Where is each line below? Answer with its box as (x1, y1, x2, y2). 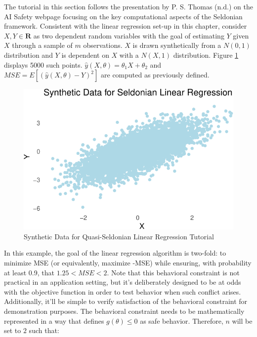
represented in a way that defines (4, 315, 104, 326)
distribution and (4, 49, 53, 60)
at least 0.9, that (4, 267, 54, 277)
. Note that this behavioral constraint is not (107, 267, 240, 277)
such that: (29, 325, 59, 336)
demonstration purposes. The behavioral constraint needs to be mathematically (4, 306, 245, 316)
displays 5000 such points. (4, 59, 83, 70)
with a (119, 49, 139, 60)
